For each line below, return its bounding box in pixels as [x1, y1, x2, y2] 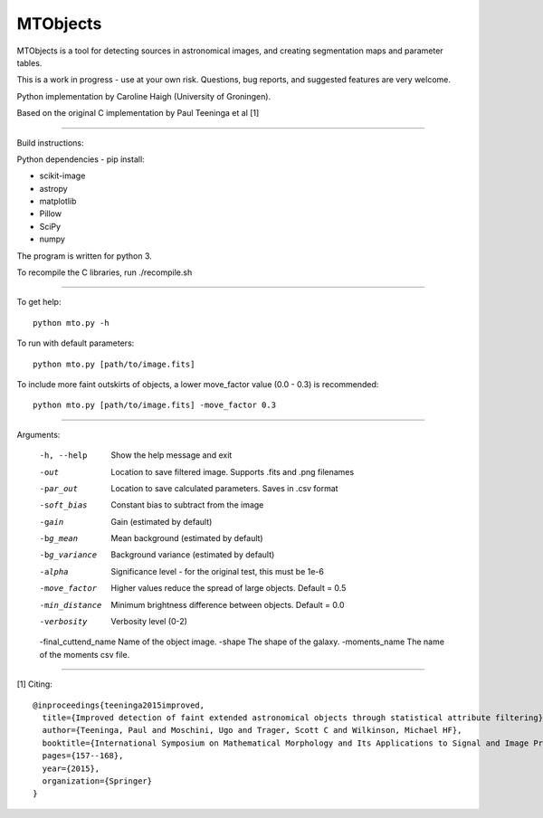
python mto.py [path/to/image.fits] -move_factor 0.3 [33, 400, 276, 411]
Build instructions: [16, 137, 84, 148]
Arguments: [16, 429, 61, 440]
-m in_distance [39, 600, 102, 610]
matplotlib [39, 195, 77, 207]
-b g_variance [39, 550, 98, 560]
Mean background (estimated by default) [110, 533, 263, 544]
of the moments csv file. [39, 649, 130, 660]
